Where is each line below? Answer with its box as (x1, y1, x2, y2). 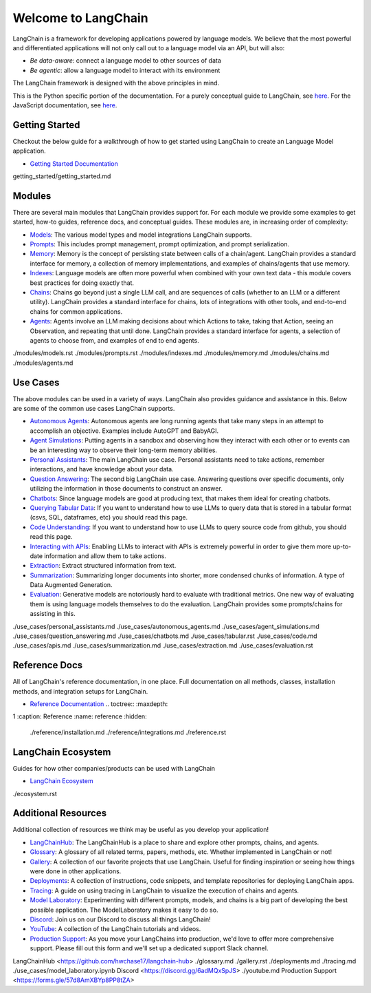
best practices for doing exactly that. (30, 279, 134, 287)
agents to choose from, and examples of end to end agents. (30, 336, 199, 344)
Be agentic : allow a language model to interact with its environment (30, 66, 221, 74)
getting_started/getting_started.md (12, 172, 111, 180)
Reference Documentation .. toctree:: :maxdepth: (30, 700, 168, 708)
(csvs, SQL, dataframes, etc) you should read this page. (30, 513, 188, 522)
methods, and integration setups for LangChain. (12, 687, 148, 695)
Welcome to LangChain (12, 10, 148, 25)
